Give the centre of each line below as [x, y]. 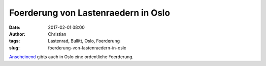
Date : [15, 27]
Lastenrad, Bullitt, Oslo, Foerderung [84, 41]
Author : [17, 34]
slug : [14, 48]
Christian [57, 34]
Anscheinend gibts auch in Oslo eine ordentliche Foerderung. [71, 57]
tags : [15, 41]
